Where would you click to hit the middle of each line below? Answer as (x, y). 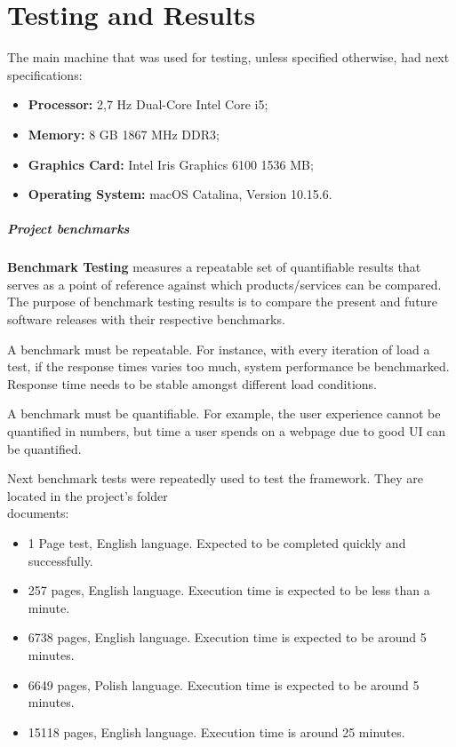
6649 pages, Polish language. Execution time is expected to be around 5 (224, 684)
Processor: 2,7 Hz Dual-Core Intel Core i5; (148, 104)
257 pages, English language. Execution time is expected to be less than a (229, 590)
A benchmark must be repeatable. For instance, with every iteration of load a (219, 349)
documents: (38, 513)
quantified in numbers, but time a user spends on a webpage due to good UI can (227, 431)
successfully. (60, 560)
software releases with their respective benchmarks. (146, 319)
